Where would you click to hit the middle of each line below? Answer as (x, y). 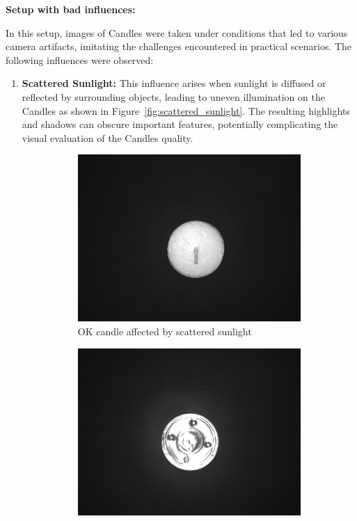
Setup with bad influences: (71, 9)
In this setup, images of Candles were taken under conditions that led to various (177, 32)
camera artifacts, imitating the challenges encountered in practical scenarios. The (179, 46)
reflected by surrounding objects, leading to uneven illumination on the (173, 96)
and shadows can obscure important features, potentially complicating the (180, 124)
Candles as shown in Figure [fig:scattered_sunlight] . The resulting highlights (186, 110)
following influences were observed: (80, 59)
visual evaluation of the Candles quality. (108, 137)
